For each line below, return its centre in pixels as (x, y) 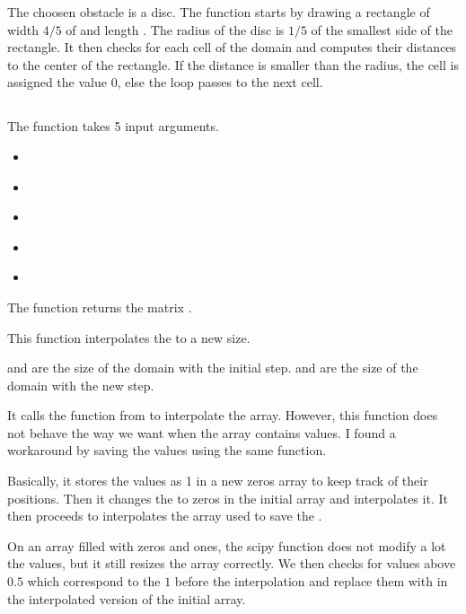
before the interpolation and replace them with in (311, 581)
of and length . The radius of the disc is (175, 29)
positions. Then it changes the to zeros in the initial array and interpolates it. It (228, 498)
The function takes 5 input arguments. (113, 126)
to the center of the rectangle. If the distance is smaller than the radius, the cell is (233, 64)
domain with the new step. (81, 385)
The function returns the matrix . (100, 307)
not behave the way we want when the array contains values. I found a (202, 432)
